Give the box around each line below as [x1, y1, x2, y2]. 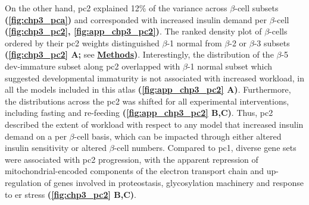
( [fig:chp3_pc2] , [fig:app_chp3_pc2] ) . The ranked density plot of [5, 25, 262, 37]
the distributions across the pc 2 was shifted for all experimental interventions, [5, 94, 289, 107]
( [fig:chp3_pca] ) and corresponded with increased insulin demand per [5, 13, 267, 26]
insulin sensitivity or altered [5, 141, 107, 154]
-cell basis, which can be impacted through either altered [74, 130, 282, 142]
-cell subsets [235, 2, 279, 14]
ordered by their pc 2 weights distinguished [5, 36, 160, 49]
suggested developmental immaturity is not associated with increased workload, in [5, 71, 305, 84]
